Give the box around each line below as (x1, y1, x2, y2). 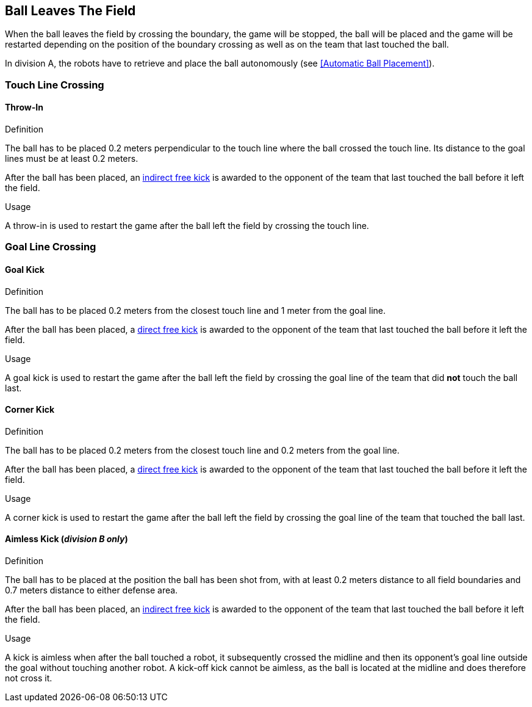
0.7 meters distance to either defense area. (5, 585, 178, 596)
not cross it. (5, 673, 52, 684)
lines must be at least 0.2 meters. (5, 153, 138, 164)
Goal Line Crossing (5, 241, 96, 253)
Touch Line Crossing (5, 78, 104, 91)
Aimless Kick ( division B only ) (5, 534, 128, 545)
